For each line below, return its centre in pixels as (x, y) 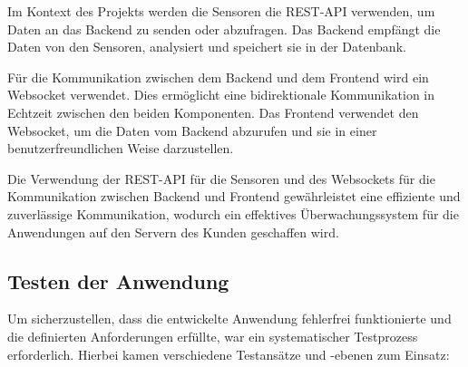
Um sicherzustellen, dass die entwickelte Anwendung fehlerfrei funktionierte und (229, 319)
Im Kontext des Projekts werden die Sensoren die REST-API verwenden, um (221, 11)
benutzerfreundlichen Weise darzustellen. (121, 148)
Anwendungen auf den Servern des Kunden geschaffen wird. (173, 232)
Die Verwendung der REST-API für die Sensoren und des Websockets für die (221, 178)
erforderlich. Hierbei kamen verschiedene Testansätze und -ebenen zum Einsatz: (229, 354)
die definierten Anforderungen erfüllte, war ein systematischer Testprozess (213, 336)
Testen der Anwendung (118, 280)
